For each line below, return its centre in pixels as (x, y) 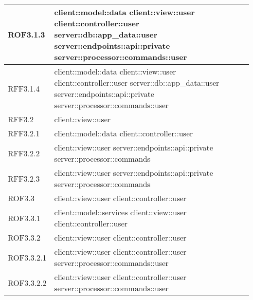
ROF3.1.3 (27, 34)
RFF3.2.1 (24, 133)
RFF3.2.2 (24, 153)
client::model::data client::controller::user (124, 133)
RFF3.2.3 (24, 178)
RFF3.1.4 (24, 88)
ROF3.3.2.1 (27, 257)
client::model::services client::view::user (120, 212)
